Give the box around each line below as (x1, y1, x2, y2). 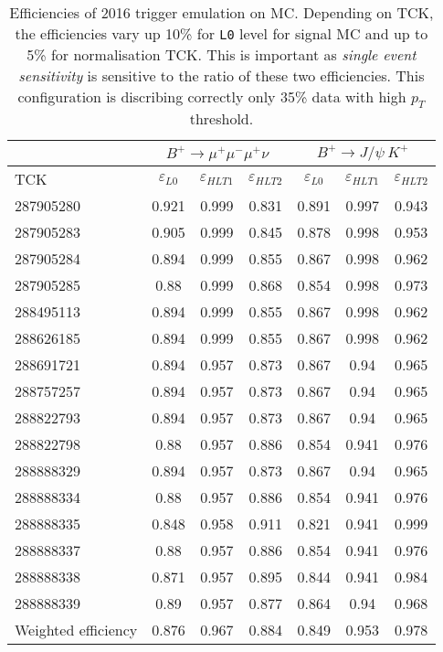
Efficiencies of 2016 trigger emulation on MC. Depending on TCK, (9, 2, 434, 23)
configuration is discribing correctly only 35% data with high (17, 86, 406, 107)
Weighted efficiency (15, 619, 138, 641)
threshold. (189, 108, 254, 130)
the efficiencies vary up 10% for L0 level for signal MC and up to (15, 23, 428, 44)
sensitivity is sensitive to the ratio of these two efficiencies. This (18, 65, 425, 86)
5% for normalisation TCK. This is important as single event (26, 44, 417, 65)
